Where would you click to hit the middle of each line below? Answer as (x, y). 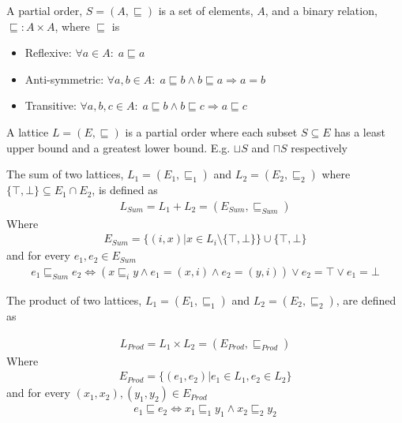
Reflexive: (48, 52)
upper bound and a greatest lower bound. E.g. (118, 147)
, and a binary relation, (321, 10)
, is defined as (125, 190)
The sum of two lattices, (65, 174)
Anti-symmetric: (64, 79)
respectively (319, 147)
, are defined (366, 300)
